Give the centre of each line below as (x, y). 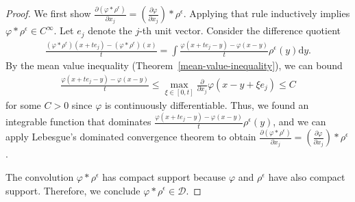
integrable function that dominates (78, 122)
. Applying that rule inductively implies (267, 13)
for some (23, 105)
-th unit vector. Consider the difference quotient (240, 30)
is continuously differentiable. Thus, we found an (207, 105)
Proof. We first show (48, 13)
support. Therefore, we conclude (73, 190)
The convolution (40, 176)
